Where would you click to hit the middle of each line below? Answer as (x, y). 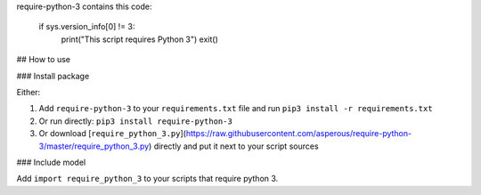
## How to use (44, 60)
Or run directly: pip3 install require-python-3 (136, 121)
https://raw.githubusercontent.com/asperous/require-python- (299, 134)
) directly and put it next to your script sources (234, 146)
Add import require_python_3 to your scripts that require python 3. (147, 179)
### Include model (51, 162)
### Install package (53, 76)
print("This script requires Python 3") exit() (139, 39)
